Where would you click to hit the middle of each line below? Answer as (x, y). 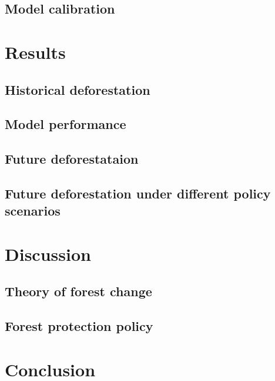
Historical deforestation (78, 89)
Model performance (66, 124)
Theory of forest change (78, 291)
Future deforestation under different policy (138, 193)
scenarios (33, 211)
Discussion (48, 254)
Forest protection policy (79, 326)
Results (35, 52)
